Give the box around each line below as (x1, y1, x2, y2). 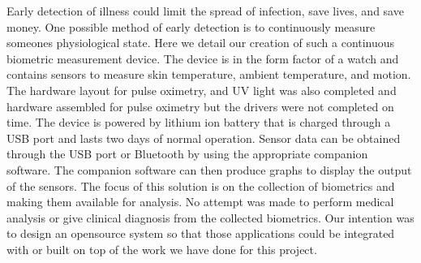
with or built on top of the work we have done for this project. (6, 240, 317, 257)
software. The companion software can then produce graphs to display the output (6, 161, 412, 178)
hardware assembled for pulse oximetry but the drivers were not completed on (6, 97, 394, 114)
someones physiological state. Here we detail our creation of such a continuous (6, 34, 395, 51)
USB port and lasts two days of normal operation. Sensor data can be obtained (6, 129, 401, 146)
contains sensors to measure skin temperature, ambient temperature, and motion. (6, 66, 411, 83)
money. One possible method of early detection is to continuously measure (6, 18, 376, 35)
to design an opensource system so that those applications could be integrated (6, 225, 395, 242)
